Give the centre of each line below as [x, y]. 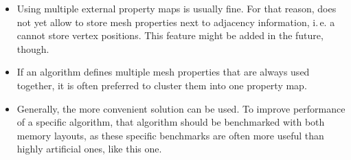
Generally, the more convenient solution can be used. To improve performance [181, 108]
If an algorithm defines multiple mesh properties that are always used [163, 72]
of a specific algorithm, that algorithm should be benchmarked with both [171, 122]
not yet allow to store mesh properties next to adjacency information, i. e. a [176, 22]
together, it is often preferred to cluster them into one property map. [162, 85]
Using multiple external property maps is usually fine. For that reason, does [177, 8]
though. [33, 48]
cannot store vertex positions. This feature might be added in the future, [170, 35]
